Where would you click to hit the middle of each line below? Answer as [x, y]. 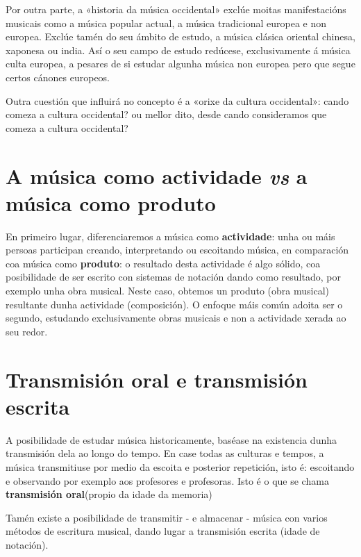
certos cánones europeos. [58, 77]
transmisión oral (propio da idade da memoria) [109, 494]
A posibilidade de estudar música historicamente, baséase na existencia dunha [171, 439]
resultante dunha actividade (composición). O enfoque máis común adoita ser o [174, 304]
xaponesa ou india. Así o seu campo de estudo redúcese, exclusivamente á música [178, 50]
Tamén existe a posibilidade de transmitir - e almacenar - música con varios [167, 517]
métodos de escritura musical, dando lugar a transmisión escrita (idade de [163, 531]
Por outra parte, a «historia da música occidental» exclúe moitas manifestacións [176, 9]
